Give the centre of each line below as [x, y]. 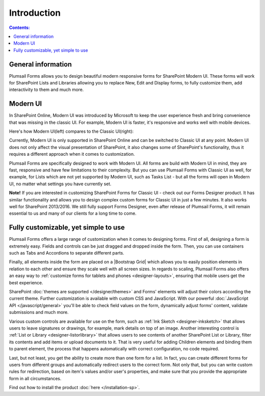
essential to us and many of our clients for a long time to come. [73, 213]
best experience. [26, 283]
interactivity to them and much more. [46, 90]
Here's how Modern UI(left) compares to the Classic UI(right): [71, 131]
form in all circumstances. [35, 378]
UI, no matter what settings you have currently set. [60, 184]
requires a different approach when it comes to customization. [72, 154]
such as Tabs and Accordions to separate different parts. [67, 253]
